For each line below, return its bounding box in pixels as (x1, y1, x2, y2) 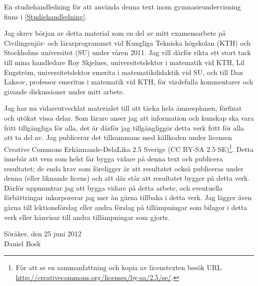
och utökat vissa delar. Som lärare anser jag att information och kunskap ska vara (4, 112, 254, 123)
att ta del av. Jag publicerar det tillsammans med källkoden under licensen (4, 132, 232, 143)
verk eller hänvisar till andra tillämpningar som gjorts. (4, 212, 170, 222)
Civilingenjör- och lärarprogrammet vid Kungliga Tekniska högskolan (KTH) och (4, 37, 251, 48)
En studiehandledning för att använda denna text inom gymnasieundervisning (4, 1, 241, 11)
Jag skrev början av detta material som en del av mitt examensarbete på (4, 28, 226, 38)
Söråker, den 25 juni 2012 (4, 228, 82, 239)
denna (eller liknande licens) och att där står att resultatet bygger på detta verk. (4, 173, 250, 183)
